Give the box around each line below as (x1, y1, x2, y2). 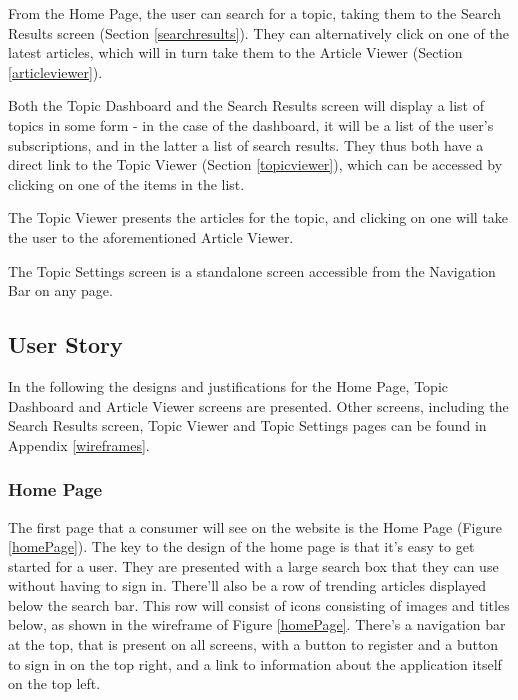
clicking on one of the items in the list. (8, 173, 245, 194)
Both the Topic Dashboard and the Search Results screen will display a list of (8, 95, 484, 116)
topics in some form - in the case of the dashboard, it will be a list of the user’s (8, 114, 494, 135)
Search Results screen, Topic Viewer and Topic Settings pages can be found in (8, 415, 487, 436)
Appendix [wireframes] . (8, 434, 150, 455)
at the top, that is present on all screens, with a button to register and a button (8, 634, 499, 655)
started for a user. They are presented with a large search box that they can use (8, 555, 499, 576)
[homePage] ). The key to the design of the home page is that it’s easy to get (8, 536, 475, 557)
